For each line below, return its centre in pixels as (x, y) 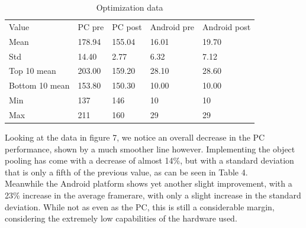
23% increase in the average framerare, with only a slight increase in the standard (153, 195)
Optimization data (130, 7)
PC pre (91, 26)
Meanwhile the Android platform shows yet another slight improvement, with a (149, 183)
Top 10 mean (33, 71)
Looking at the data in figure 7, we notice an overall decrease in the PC (135, 137)
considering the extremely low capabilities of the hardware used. (121, 218)
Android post (227, 26)
